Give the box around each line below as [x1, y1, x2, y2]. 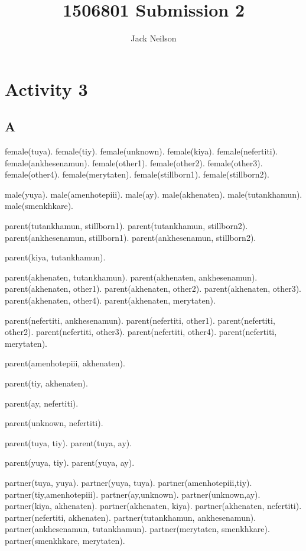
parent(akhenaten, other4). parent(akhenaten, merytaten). [5, 294, 216, 307]
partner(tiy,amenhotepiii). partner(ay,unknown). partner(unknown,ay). [5, 488, 261, 500]
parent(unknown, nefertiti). [5, 417, 103, 429]
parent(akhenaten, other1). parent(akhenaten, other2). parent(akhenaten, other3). [5, 282, 301, 295]
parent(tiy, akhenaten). [5, 377, 88, 389]
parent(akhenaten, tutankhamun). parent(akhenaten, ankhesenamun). [5, 270, 258, 283]
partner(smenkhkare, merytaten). [5, 534, 125, 546]
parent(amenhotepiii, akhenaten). [5, 357, 125, 369]
